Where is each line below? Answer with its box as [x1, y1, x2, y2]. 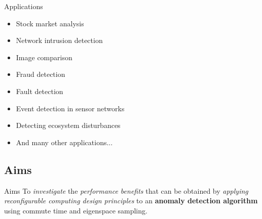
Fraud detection [16, 69, 65, 79]
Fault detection [16, 85, 63, 96]
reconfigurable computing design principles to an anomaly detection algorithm [4, 195, 258, 206]
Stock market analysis [16, 18, 84, 28]
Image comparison [16, 52, 72, 62]
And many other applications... [16, 137, 113, 147]
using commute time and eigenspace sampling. [4, 205, 147, 215]
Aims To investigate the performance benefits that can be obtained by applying [4, 185, 248, 196]
